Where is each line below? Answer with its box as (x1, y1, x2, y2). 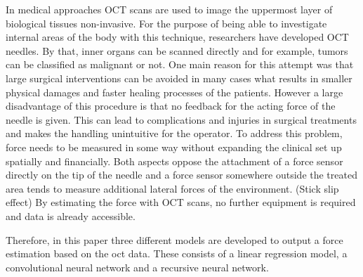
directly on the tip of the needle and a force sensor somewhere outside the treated (6, 167, 357, 182)
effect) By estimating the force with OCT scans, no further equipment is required (6, 195, 356, 210)
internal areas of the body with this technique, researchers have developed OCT (6, 30, 349, 44)
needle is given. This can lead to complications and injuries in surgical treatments (6, 112, 357, 127)
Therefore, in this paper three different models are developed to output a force (6, 232, 343, 247)
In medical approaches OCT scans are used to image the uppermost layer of (6, 2, 333, 16)
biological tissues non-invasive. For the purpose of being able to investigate (6, 15, 327, 30)
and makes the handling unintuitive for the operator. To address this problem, (6, 126, 343, 141)
